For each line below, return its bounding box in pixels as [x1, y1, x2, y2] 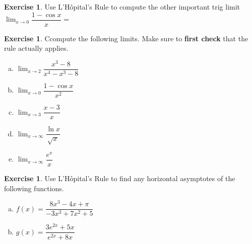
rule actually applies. [4, 43, 69, 53]
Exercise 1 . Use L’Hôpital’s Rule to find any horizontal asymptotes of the [4, 173, 235, 184]
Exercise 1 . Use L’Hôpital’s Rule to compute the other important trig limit [4, 2, 240, 12]
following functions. [4, 183, 64, 193]
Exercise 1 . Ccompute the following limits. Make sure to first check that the [4, 33, 248, 43]
